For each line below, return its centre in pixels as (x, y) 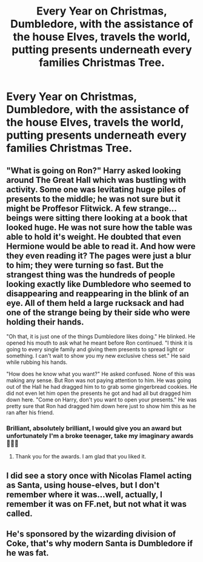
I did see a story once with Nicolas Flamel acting (99, 476)
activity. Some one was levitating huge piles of (96, 189)
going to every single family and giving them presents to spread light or (95, 349)
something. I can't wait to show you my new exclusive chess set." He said (98, 356)
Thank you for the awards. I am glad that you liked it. (81, 457)
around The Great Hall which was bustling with (96, 180)
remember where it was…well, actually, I (84, 494)
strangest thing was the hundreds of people (91, 275)
